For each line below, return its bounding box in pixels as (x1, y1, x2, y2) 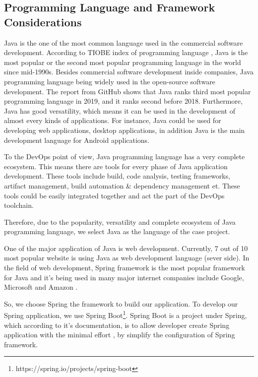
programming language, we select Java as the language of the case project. (4, 226, 230, 237)
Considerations (4, 14, 82, 29)
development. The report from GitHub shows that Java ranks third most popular (4, 86, 251, 96)
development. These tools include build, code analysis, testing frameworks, (4, 171, 230, 181)
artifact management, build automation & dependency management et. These (4, 180, 240, 190)
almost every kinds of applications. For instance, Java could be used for (4, 115, 221, 126)
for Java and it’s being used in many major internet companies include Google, (4, 272, 244, 282)
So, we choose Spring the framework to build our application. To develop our (4, 298, 238, 309)
